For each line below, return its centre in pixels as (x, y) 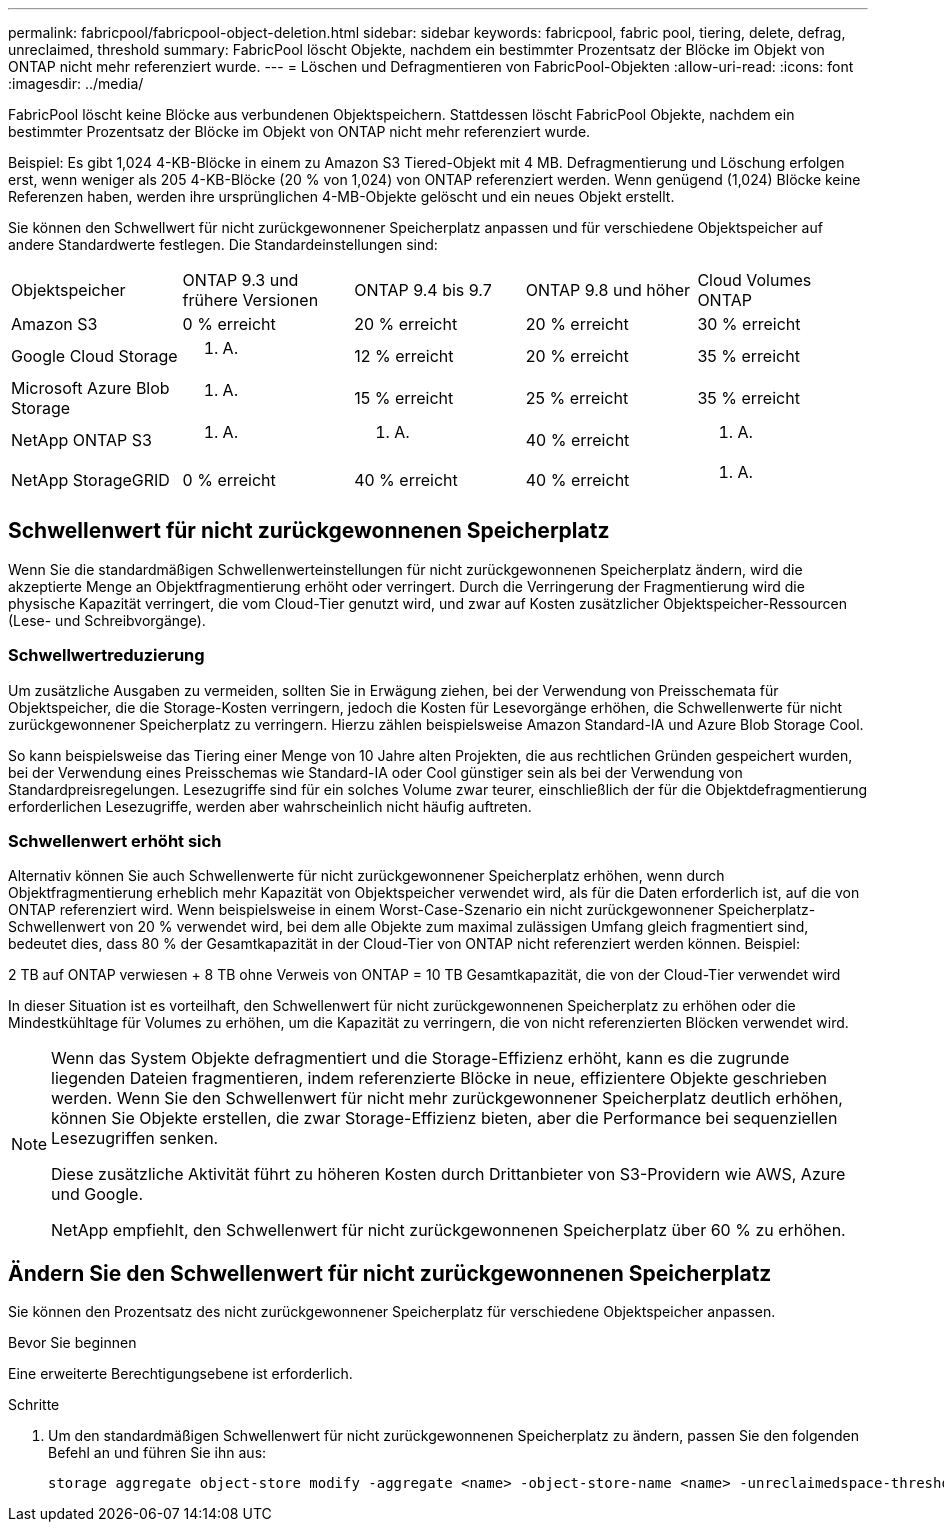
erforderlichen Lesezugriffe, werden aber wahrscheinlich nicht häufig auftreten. (270, 806)
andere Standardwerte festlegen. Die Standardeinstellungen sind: (223, 244)
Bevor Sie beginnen (72, 1343)
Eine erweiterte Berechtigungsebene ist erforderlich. (180, 1374)
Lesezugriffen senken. (135, 1138)
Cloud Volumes (754, 280)
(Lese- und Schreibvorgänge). (107, 620)
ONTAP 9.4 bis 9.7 (423, 290)
